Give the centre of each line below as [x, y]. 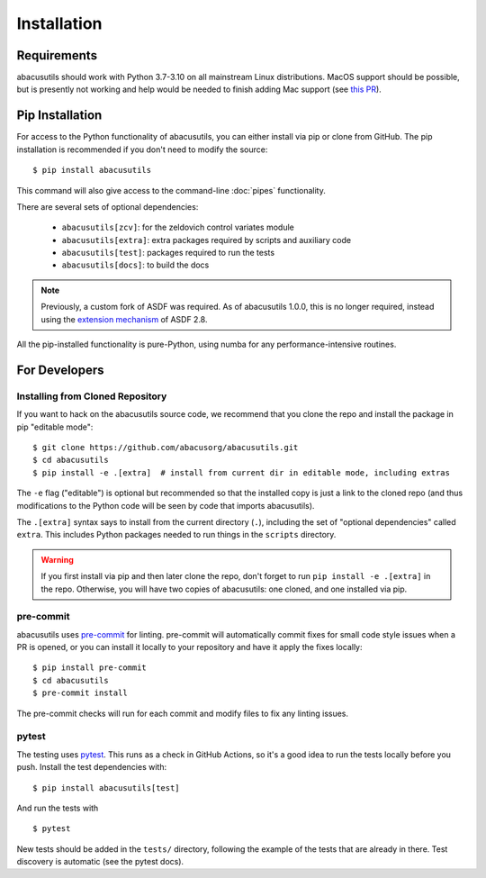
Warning [57, 559]
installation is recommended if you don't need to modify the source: [142, 149]
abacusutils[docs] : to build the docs [135, 265]
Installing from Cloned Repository [92, 396]
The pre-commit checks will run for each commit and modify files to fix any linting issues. [183, 713]
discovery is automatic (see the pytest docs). [100, 862]
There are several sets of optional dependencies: [108, 206]
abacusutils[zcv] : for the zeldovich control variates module [178, 227]
